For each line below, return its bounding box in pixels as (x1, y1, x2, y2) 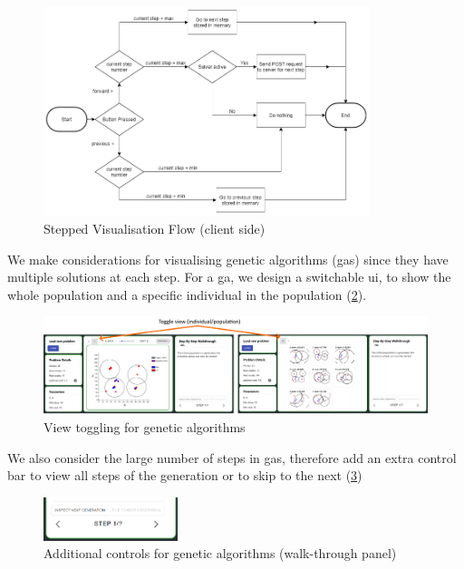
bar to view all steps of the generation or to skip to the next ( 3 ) (7, 466, 362, 485)
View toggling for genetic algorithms (43, 418, 246, 437)
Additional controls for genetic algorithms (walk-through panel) (43, 544, 397, 563)
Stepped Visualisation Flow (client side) (43, 219, 266, 238)
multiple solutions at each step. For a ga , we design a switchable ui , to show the (7, 267, 451, 286)
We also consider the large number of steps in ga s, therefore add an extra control (7, 448, 457, 467)
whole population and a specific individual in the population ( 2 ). (7, 284, 367, 304)
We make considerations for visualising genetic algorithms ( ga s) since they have (7, 249, 449, 268)
